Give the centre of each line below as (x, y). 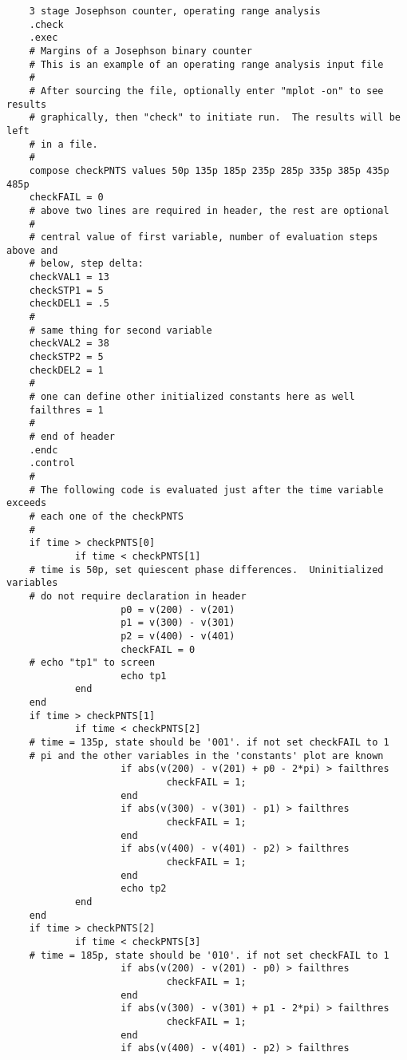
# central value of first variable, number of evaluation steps (203, 237)
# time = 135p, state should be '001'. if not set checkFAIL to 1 (209, 743)
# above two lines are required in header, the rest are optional (209, 210)
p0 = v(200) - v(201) (178, 609)
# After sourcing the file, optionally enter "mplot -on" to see (206, 91)
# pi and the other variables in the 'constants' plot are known (206, 755)
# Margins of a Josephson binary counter (140, 51)
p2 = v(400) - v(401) (178, 636)
